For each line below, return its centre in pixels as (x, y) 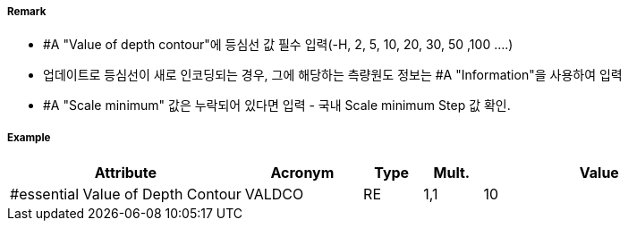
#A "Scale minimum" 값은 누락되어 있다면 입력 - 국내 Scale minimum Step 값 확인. (277, 106)
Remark (27, 12)
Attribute (125, 173)
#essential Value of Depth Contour (126, 194)
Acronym (302, 173)
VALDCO (274, 194)
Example (29, 137)
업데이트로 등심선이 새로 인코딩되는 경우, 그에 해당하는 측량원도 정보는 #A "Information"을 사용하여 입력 (333, 75)
